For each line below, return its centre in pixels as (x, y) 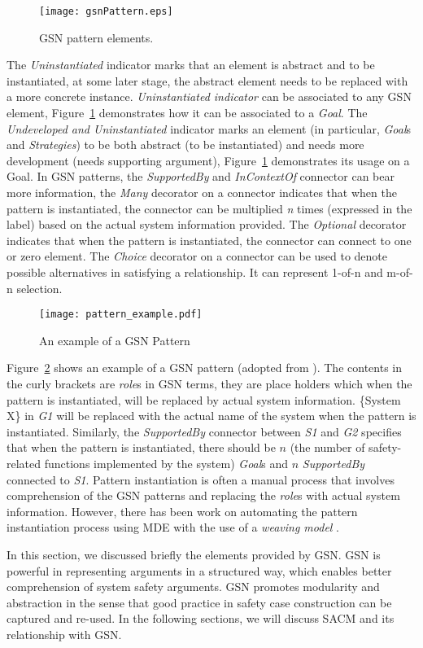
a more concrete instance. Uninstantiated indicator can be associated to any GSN (209, 96)
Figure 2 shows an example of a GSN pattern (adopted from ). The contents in (204, 368)
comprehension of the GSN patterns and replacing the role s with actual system (203, 495)
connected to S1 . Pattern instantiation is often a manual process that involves (201, 479)
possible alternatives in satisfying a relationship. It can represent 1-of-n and (195, 271)
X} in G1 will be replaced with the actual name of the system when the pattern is (211, 416)
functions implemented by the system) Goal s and (166, 463)
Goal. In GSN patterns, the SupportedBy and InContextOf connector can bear (201, 176)
